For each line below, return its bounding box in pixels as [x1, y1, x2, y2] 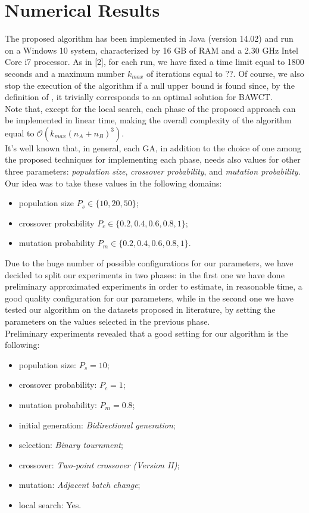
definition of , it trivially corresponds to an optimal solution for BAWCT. [5, 91, 273, 103]
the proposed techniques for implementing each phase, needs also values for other [5, 153, 301, 166]
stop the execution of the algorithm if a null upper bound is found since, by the [5, 79, 295, 91]
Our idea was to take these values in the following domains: [5, 176, 222, 189]
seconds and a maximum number [5, 67, 125, 79]
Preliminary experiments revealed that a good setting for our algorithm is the [5, 327, 288, 339]
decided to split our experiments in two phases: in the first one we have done [5, 268, 285, 281]
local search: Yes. [18, 498, 82, 511]
